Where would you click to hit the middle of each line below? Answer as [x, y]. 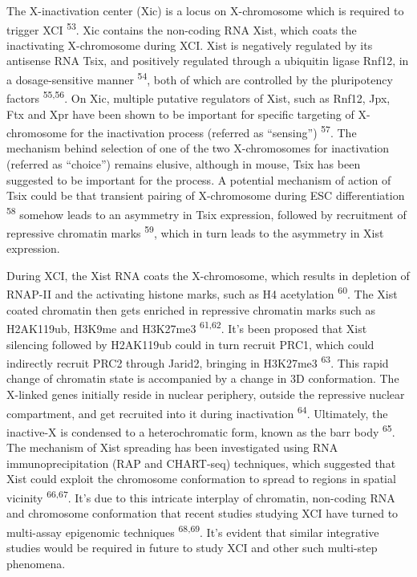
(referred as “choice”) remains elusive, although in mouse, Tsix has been [184, 163]
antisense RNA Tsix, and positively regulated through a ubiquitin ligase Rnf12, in [208, 61]
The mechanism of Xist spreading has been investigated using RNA [172, 447]
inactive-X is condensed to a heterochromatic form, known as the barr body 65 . [201, 430]
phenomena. [36, 563]
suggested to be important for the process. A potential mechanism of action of [199, 179]
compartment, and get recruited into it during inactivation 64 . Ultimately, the [197, 412]
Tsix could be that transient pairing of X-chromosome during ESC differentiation [206, 195]
